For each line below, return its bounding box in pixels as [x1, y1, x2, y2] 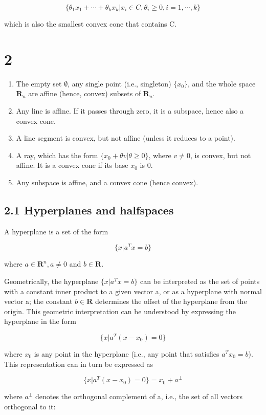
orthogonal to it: [4, 401, 56, 411]
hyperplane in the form [4, 316, 76, 326]
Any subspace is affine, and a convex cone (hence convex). [16, 177, 198, 187]
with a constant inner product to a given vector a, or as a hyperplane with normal [4, 286, 262, 296]
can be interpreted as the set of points [140, 275, 260, 286]
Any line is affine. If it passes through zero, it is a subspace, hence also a [16, 105, 244, 116]
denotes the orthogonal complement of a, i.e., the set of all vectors [35, 391, 243, 402]
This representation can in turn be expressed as [4, 358, 153, 369]
